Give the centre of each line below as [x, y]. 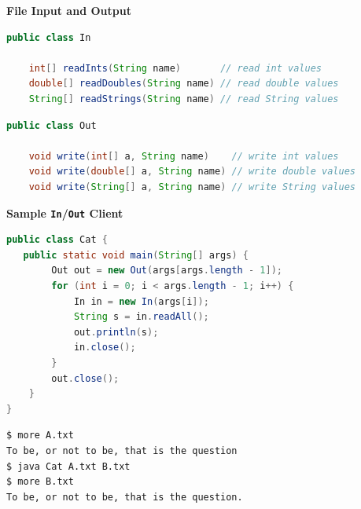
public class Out [52, 125]
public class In [49, 37]
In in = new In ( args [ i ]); [141, 301]
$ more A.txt [40, 436]
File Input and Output [69, 10]
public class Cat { [57, 240]
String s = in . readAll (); [141, 317]
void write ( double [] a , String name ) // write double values [192, 172]
